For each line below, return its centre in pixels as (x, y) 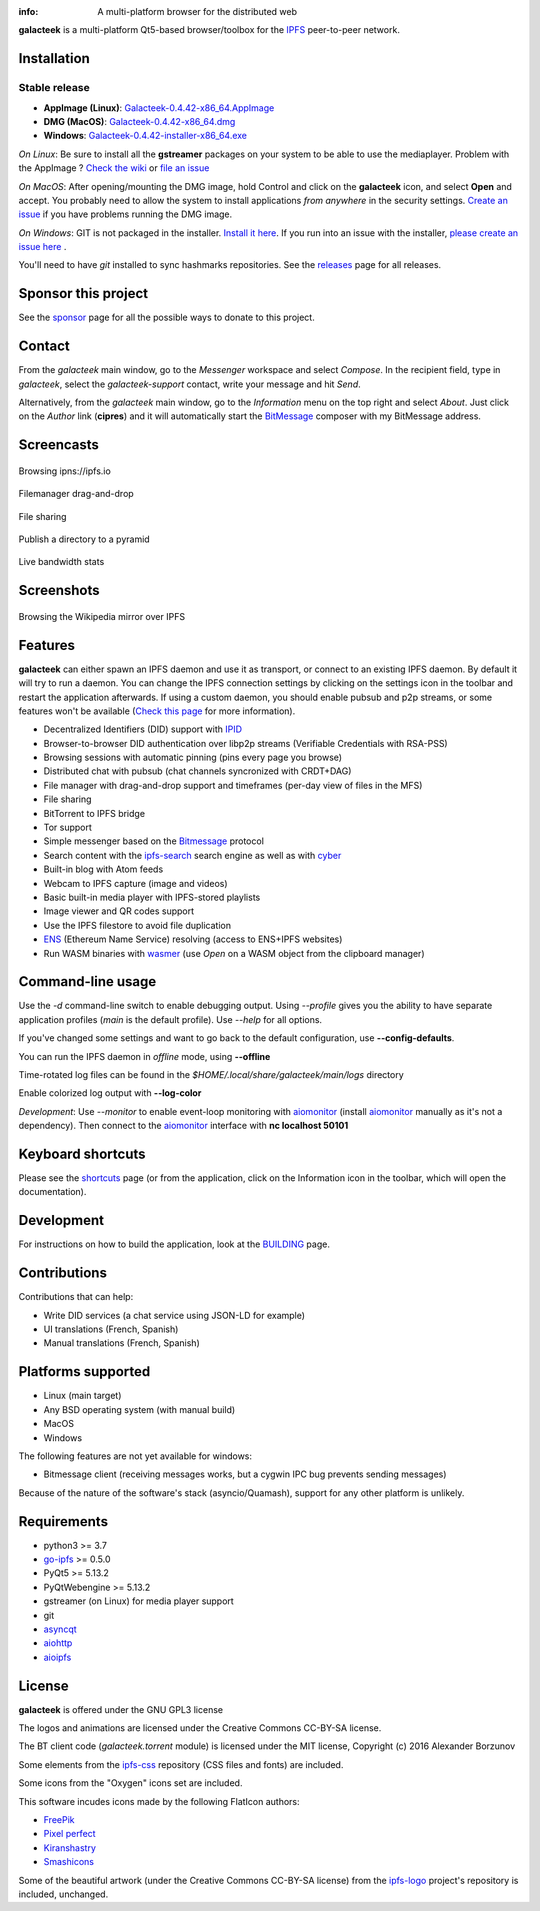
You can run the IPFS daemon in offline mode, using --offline (144, 1056)
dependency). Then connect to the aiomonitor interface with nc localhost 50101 (183, 1126)
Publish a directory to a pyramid (84, 539)
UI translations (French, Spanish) (111, 1329)
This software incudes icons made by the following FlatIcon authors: (159, 1801)
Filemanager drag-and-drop (76, 494)
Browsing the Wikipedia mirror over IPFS (101, 616)
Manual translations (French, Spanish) (121, 1343)
